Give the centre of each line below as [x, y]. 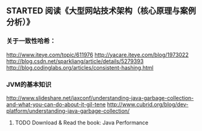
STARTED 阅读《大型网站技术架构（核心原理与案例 [101, 11]
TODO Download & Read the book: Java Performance [82, 123]
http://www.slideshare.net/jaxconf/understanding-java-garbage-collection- [100, 98]
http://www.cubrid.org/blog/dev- [148, 104]
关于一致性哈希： [31, 41]
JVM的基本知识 [29, 84]
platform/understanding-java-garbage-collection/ [68, 110]
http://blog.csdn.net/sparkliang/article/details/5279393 [75, 61]
